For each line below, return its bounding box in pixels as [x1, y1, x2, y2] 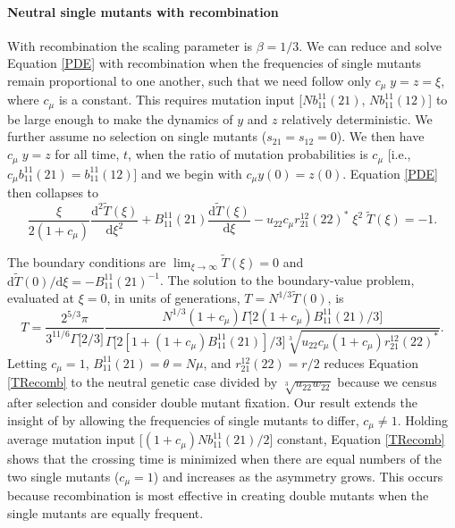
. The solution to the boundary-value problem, [159, 271, 415, 289]
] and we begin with [133, 163, 242, 182]
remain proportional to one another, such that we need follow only [7, 71, 372, 89]
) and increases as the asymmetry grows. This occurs [153, 466, 443, 485]
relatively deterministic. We [282, 109, 433, 128]
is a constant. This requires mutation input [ [58, 90, 303, 109]
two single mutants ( [7, 466, 120, 485]
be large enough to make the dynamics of [7, 109, 233, 128]
